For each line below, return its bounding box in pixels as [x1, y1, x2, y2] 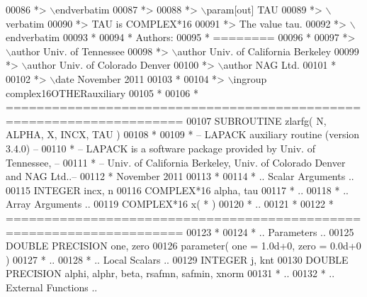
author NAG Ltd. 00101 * [223, 57, 337, 72]
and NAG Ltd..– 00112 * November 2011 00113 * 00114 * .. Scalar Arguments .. [6, 169, 354, 184]
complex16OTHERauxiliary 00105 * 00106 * [6, 85, 198, 100]
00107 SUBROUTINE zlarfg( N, [186, 113, 327, 128]
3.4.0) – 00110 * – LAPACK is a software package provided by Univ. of [6, 140, 315, 155]
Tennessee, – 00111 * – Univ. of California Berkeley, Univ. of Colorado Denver [6, 155, 346, 169]
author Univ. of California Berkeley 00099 [177, 43, 359, 58]
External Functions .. [6, 279, 98, 294]
